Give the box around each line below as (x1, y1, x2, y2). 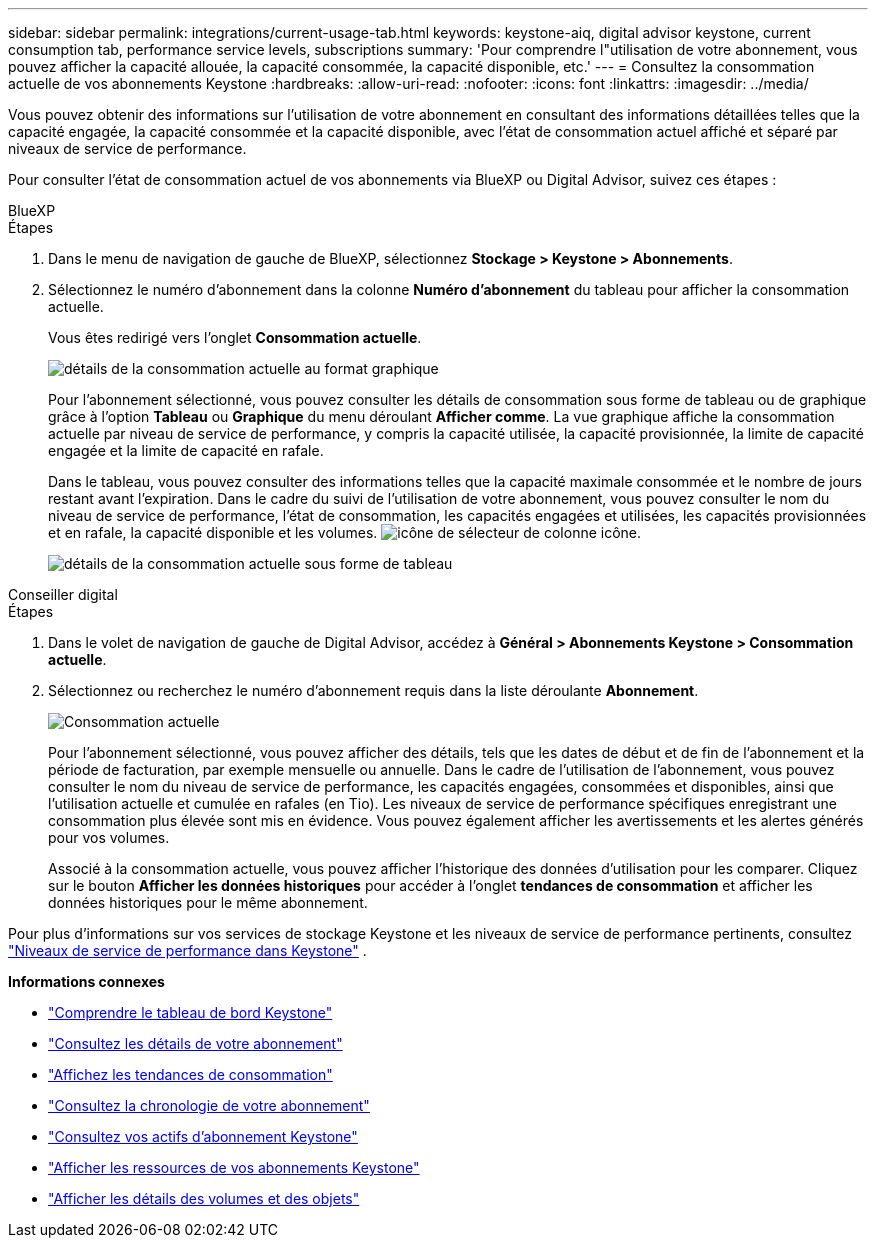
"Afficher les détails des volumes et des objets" (48, 1190, 360, 1207)
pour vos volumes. (48, 829, 170, 846)
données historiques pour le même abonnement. (48, 894, 368, 911)
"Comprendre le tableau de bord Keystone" (48, 1004, 333, 1021)
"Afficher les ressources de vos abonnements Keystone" (48, 1159, 420, 1176)
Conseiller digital (8, 586, 118, 603)
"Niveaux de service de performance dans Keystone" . (8, 942, 367, 959)
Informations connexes (8, 973, 165, 990)
